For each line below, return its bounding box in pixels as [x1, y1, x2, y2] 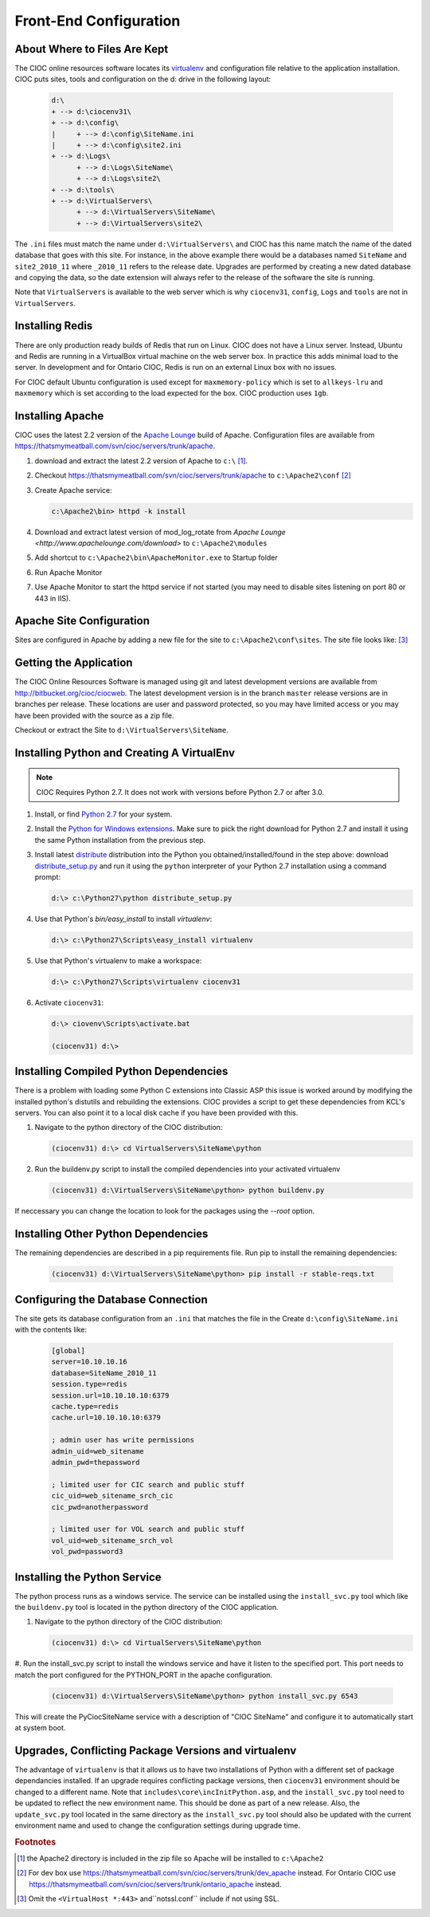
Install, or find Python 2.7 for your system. [34, 809, 173, 819]
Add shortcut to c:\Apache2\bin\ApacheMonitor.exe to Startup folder [34, 553, 278, 562]
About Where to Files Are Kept [14, 42, 169, 56]
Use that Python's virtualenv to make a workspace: [34, 955, 202, 965]
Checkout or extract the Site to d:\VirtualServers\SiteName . [14, 725, 229, 734]
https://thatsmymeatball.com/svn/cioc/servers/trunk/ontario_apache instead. [29, 1879, 282, 1889]
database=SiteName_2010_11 [51, 1368, 157, 1377]
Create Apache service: [34, 485, 113, 494]
